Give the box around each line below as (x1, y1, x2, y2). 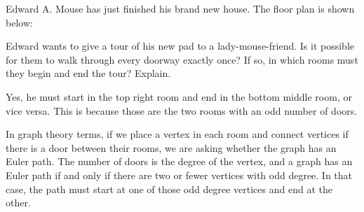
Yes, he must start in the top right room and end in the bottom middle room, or (6, 89, 352, 104)
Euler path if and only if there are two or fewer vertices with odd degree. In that (6, 167, 353, 182)
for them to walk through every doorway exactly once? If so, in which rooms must (6, 52, 358, 66)
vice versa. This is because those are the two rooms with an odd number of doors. (6, 103, 358, 118)
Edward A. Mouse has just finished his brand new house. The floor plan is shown (6, 1, 355, 15)
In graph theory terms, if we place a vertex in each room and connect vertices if (6, 127, 349, 141)
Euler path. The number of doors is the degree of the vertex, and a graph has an (6, 154, 353, 169)
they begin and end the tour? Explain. (6, 66, 171, 80)
